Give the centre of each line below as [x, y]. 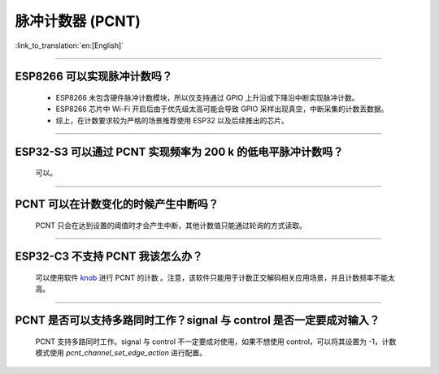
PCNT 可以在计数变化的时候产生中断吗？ [117, 204]
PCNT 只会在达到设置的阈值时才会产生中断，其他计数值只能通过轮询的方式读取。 [171, 225]
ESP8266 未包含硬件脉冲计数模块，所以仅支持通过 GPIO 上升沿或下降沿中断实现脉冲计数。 [207, 97]
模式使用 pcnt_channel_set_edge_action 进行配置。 [121, 353]
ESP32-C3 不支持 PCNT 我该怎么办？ [109, 257]
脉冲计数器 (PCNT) [78, 21]
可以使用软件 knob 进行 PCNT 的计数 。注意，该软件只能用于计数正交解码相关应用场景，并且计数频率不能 [212, 277]
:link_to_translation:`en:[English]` [70, 45]
